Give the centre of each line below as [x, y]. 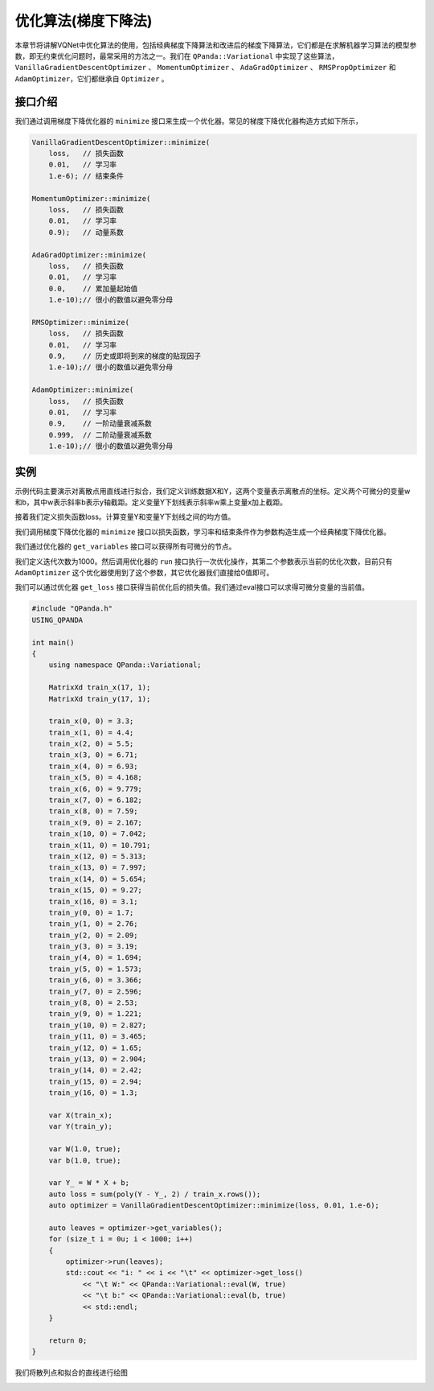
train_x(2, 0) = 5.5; [91, 744]
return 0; [68, 1340]
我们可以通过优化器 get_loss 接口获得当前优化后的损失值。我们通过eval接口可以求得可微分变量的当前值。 [192, 587]
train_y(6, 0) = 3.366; [95, 980]
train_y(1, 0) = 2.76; [93, 924]
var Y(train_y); [80, 1127]
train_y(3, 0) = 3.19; [93, 947]
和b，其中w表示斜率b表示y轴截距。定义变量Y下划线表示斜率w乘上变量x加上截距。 [151, 502]
